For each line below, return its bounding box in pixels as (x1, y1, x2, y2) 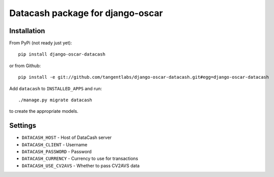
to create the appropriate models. (9, 108, 79, 114)
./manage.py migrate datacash (18, 97, 93, 103)
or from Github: (9, 63, 41, 69)
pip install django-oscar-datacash (18, 52, 106, 57)
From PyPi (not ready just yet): (9, 40, 72, 46)
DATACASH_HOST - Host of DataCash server (22, 134, 112, 140)
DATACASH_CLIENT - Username (22, 141, 88, 147)
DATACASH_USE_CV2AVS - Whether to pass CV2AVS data (22, 162, 140, 168)
